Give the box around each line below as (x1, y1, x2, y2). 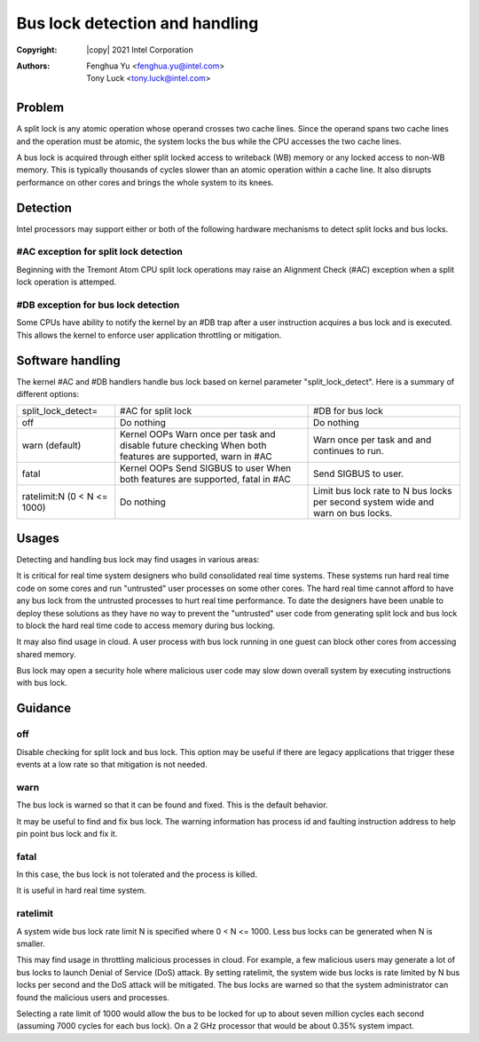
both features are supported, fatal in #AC (120, 473, 292, 486)
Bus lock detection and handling (16, 13, 259, 33)
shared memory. (16, 648, 77, 659)
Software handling (16, 353, 122, 368)
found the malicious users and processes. (16, 991, 170, 1003)
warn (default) (21, 440, 82, 452)
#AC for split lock (120, 405, 192, 418)
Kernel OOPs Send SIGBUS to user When (120, 462, 292, 474)
